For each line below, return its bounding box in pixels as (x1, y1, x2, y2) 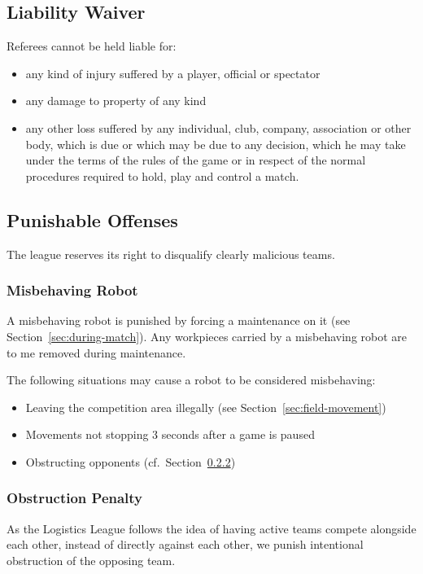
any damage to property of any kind (25, 92, 207, 109)
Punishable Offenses (7, 207, 178, 232)
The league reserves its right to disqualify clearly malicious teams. (7, 245, 335, 262)
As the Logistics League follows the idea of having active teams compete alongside (7, 519, 416, 537)
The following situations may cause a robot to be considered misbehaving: (7, 371, 376, 388)
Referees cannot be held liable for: (7, 37, 177, 55)
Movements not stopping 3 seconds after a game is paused (25, 426, 315, 443)
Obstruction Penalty (7, 488, 143, 508)
